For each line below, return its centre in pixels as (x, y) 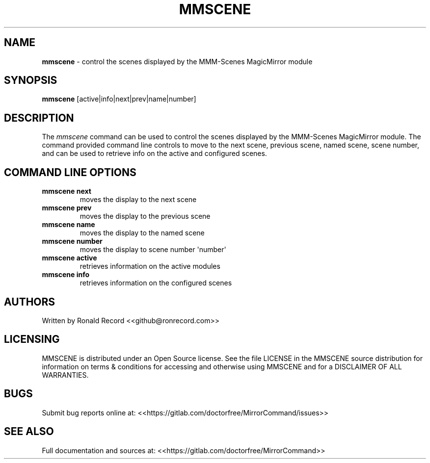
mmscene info (66, 275)
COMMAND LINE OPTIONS (70, 172)
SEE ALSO (29, 432)
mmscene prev (67, 208)
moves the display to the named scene (142, 233)
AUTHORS (30, 302)
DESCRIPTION (39, 118)
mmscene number (72, 241)
